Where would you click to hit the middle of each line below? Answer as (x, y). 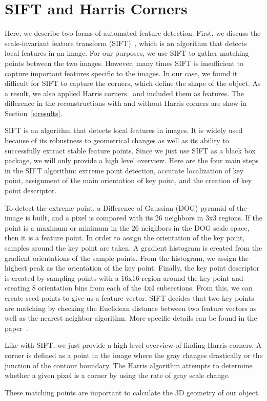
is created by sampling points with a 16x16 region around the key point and (124, 277)
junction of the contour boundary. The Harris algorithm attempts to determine (129, 365)
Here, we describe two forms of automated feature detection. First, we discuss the (133, 33)
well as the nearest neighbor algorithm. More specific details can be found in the (131, 318)
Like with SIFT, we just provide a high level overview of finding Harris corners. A (133, 345)
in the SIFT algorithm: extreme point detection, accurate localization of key (124, 170)
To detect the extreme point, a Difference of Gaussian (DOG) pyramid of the (126, 207)
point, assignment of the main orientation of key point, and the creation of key (128, 180)
